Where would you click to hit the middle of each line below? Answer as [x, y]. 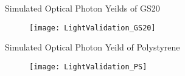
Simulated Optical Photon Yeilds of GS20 [82, 8]
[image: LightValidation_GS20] [92, 28]
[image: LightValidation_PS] [88, 67]
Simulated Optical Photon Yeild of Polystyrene [92, 47]
